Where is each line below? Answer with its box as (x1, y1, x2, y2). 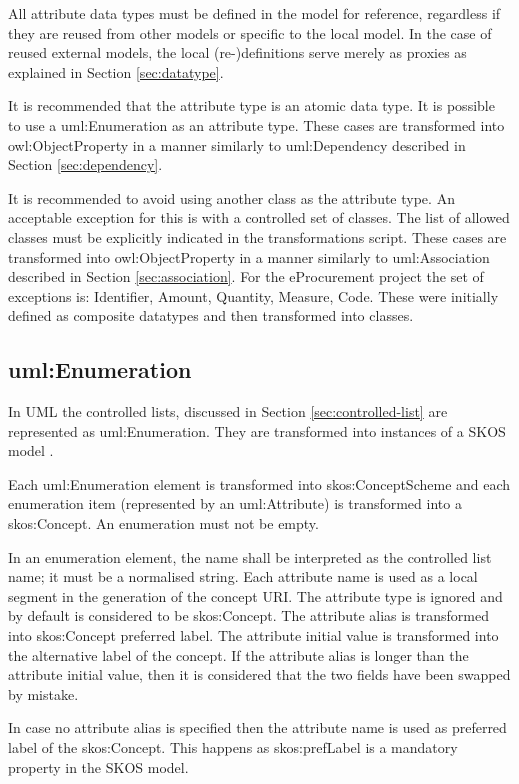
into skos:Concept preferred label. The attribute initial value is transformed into (8, 625, 499, 646)
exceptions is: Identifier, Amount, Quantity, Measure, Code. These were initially (8, 285, 499, 306)
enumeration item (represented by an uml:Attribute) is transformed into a (8, 493, 462, 514)
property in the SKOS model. (8, 756, 189, 777)
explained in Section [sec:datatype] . (8, 61, 224, 82)
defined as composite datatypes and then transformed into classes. (8, 305, 414, 326)
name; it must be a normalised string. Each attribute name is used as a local (8, 566, 478, 587)
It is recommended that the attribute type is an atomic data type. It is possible (8, 95, 495, 116)
